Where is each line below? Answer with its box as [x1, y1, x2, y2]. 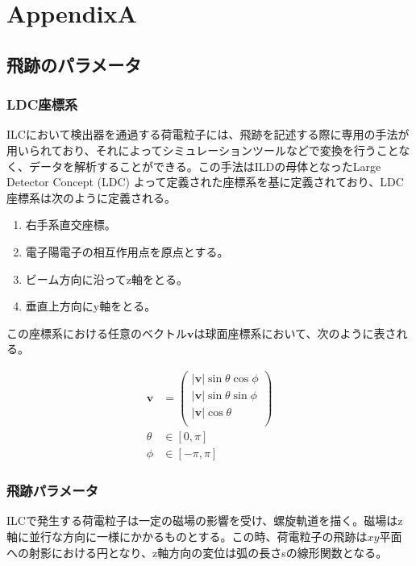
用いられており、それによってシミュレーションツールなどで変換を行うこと [6, 141, 399, 158]
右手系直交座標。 [25, 216, 116, 233]
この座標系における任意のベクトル [6, 324, 187, 341]
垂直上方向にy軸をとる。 [25, 298, 156, 314]
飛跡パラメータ [6, 481, 99, 501]
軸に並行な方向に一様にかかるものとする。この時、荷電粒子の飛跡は [6, 528, 368, 544]
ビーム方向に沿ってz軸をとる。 [25, 270, 188, 287]
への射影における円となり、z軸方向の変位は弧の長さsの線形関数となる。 [6, 543, 388, 560]
